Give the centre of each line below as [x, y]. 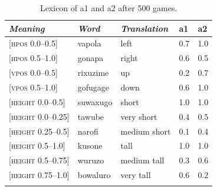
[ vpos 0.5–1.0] [33, 87]
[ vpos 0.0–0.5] [33, 73]
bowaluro [94, 175]
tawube [91, 116]
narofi [88, 131]
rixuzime [93, 73]
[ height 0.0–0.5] [37, 101]
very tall [136, 175]
